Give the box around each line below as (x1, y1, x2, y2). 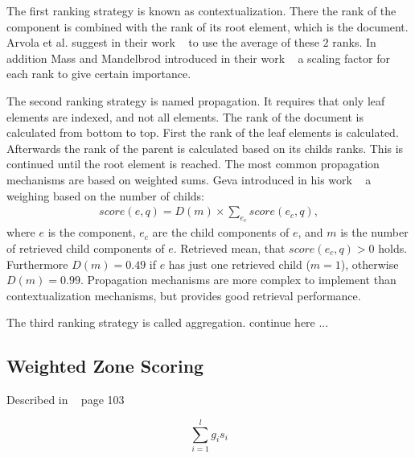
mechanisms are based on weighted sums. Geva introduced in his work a (6, 171, 372, 188)
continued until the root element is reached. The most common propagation (6, 155, 380, 172)
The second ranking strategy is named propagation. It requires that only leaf (6, 92, 385, 109)
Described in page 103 (6, 391, 125, 408)
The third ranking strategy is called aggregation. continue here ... (6, 314, 329, 331)
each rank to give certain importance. (6, 65, 191, 82)
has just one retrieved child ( (168, 255, 310, 272)
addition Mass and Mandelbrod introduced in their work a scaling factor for (6, 49, 390, 66)
